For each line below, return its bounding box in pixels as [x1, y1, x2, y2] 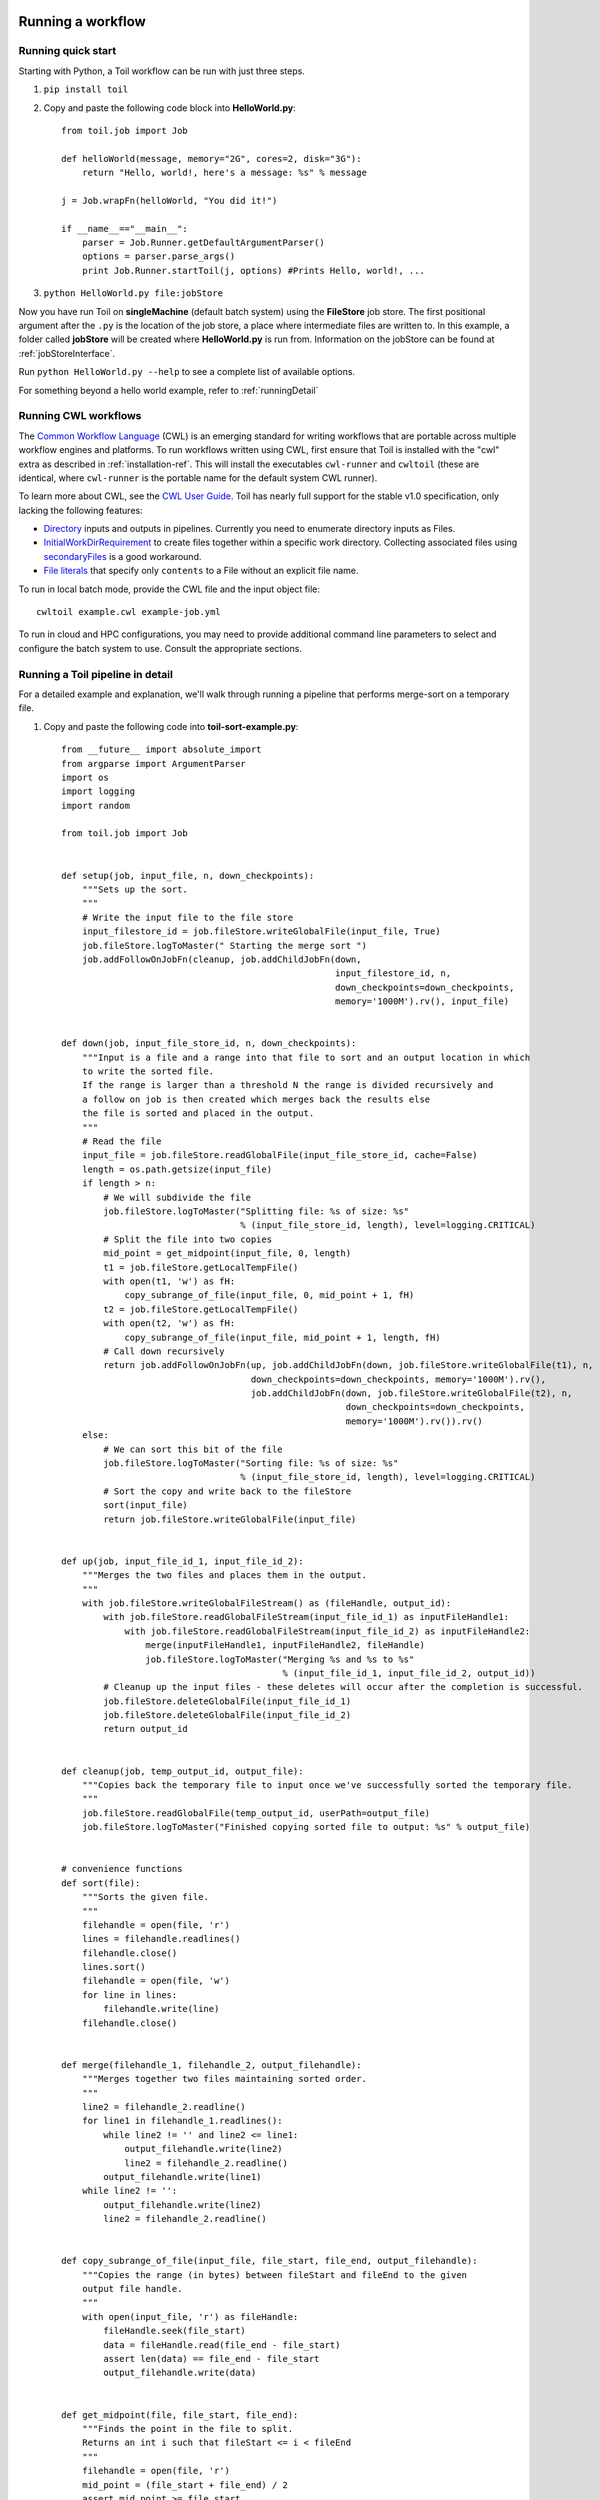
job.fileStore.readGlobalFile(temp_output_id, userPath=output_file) [81, 1807, 431, 1819]
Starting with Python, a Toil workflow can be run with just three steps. [18, 65, 305, 77]
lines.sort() [81, 1961, 146, 1973]
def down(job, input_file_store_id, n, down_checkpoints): [61, 1038, 357, 1049]
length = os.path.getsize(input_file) [81, 1163, 273, 1175]
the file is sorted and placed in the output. [81, 1108, 315, 1119]
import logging [61, 786, 136, 797]
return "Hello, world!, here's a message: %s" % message [81, 167, 367, 179]
